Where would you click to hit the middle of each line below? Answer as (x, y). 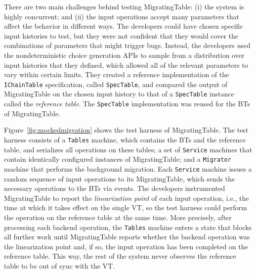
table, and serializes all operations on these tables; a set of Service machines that (128, 149)
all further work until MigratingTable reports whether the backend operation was (127, 237)
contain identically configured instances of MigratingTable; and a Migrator (118, 159)
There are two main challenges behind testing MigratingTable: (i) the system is (124, 6)
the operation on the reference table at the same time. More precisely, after (118, 217)
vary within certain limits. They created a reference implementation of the (117, 74)
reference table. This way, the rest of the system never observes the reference (120, 256)
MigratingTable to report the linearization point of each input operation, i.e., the (127, 198)
